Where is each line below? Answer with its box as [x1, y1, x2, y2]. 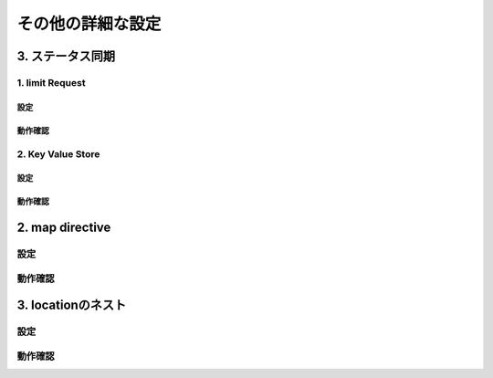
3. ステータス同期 [16, 48, 116, 64]
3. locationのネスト [16, 298, 127, 313]
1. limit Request [16, 76, 86, 89]
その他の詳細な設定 [16, 14, 162, 34]
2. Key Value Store [16, 147, 100, 160]
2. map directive [16, 220, 111, 236]
